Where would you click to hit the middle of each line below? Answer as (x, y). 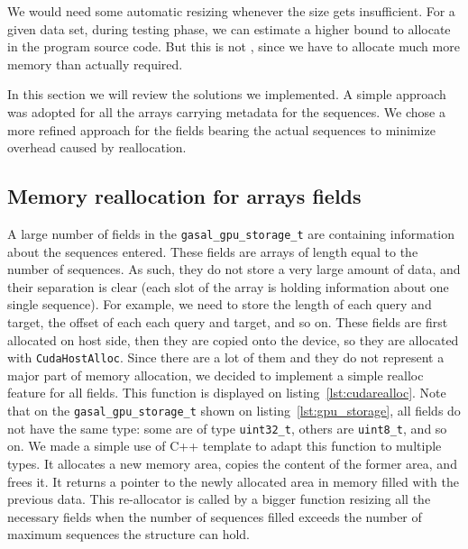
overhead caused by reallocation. (97, 147)
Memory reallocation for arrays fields (184, 196)
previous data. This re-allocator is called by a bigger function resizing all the (219, 499)
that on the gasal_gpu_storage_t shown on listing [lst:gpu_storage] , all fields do (234, 411)
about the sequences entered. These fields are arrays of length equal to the (213, 251)
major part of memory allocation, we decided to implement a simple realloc (216, 375)
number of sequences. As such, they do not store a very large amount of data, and (234, 269)
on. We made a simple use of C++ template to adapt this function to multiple (225, 446)
